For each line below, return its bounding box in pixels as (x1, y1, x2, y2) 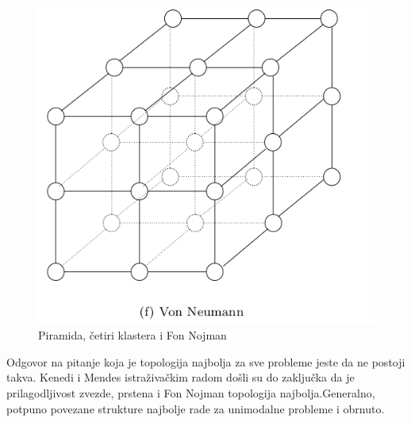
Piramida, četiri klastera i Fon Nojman (38, 327, 227, 343)
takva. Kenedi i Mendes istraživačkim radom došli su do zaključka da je (6, 369, 355, 386)
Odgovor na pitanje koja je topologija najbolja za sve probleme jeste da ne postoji (6, 353, 405, 370)
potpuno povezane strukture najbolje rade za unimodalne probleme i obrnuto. (6, 400, 385, 416)
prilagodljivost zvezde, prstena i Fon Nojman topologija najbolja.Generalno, (6, 385, 375, 401)
